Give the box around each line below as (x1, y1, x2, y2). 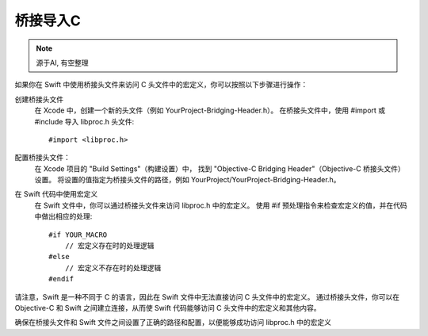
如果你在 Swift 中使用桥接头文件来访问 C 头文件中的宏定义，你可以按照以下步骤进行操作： (14, 80, 308, 90)
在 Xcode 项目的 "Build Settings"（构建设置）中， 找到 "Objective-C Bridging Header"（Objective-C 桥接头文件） (34, 163, 405, 174)
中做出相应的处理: (34, 212, 93, 221)
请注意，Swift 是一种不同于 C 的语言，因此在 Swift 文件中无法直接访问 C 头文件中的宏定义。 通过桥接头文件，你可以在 (14, 292, 400, 301)
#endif (48, 274, 75, 284)
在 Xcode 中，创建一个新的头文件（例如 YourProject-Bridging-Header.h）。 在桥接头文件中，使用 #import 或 (34, 105, 386, 115)
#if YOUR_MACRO (48, 230, 108, 239)
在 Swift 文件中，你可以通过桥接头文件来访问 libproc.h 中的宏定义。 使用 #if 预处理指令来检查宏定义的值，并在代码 (34, 200, 407, 210)
